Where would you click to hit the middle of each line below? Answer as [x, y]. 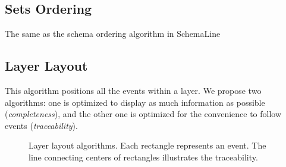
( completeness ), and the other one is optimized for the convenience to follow [143, 114]
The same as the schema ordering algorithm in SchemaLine [113, 34]
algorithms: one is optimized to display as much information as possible [135, 102]
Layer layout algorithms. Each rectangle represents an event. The [147, 145]
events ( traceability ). [41, 125]
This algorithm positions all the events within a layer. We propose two [133, 90]
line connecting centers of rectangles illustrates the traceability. [143, 157]
